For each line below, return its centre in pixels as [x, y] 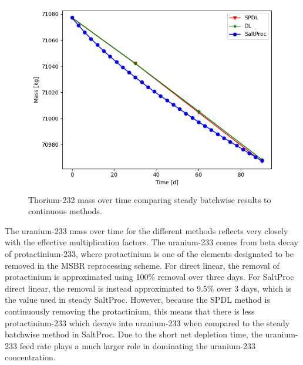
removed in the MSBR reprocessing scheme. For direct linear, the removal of [142, 265]
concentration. [30, 357]
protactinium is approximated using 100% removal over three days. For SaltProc [149, 277]
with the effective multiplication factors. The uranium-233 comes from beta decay [151, 242]
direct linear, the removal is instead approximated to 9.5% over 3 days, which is [148, 288]
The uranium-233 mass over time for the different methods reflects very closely [147, 230]
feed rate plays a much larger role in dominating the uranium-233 [137, 345]
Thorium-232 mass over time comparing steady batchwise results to [150, 199]
